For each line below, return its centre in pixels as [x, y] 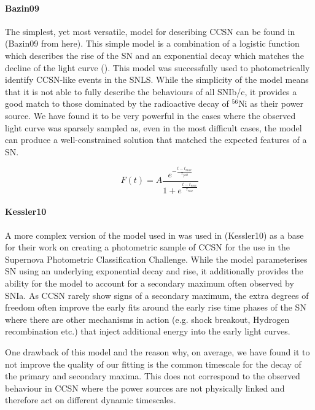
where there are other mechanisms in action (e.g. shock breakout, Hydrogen [147, 319]
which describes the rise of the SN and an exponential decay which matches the [154, 55]
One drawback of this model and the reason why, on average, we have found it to [157, 351]
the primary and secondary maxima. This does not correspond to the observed [153, 376]
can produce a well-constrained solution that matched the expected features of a [156, 140]
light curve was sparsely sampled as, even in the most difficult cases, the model [154, 127]
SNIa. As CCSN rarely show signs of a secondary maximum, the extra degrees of [157, 295]
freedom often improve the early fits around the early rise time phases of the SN [156, 307]
